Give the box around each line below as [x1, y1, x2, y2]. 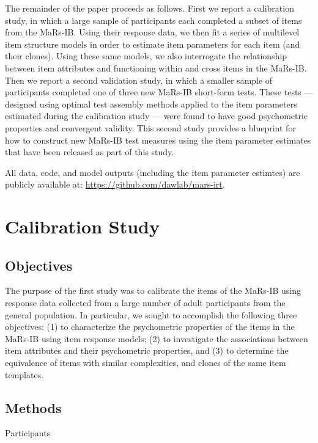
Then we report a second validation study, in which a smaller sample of [5, 73, 273, 86]
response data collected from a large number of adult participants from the [5, 296, 286, 309]
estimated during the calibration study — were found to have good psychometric [5, 109, 308, 122]
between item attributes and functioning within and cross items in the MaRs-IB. [5, 61, 307, 74]
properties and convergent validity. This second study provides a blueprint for [5, 121, 296, 134]
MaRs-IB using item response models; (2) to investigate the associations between [5, 332, 308, 345]
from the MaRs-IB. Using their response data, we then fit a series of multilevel [5, 26, 300, 38]
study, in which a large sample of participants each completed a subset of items [5, 13, 302, 26]
